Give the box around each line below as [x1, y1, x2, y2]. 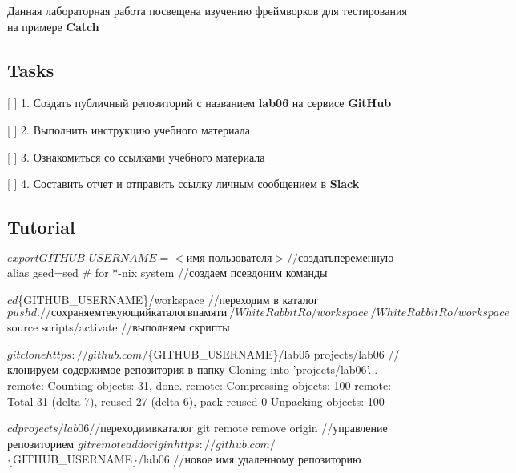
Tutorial [7, 214, 75, 239]
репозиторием [7, 435, 75, 451]
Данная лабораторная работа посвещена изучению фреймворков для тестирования [7, 2, 407, 18]
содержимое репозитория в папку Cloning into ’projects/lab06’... [62, 361, 378, 378]
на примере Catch [7, 18, 99, 34]
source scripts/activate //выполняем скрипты [7, 319, 230, 335]
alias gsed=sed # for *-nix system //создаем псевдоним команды [7, 263, 328, 280]
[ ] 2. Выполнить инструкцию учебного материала [7, 121, 250, 138]
